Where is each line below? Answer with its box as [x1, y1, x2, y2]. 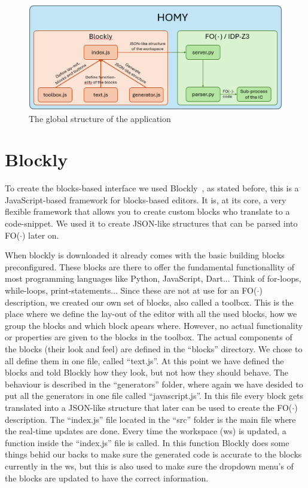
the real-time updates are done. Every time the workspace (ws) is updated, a [5, 425, 286, 437]
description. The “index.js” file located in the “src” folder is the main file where [5, 413, 296, 425]
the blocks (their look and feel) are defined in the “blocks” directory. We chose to [5, 343, 303, 355]
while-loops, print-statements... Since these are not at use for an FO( [5, 284, 257, 297]
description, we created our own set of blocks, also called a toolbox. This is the [5, 295, 294, 308]
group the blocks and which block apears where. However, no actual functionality [5, 319, 303, 331]
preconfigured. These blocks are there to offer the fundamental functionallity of [5, 260, 295, 273]
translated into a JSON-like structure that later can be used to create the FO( [5, 401, 292, 413]
